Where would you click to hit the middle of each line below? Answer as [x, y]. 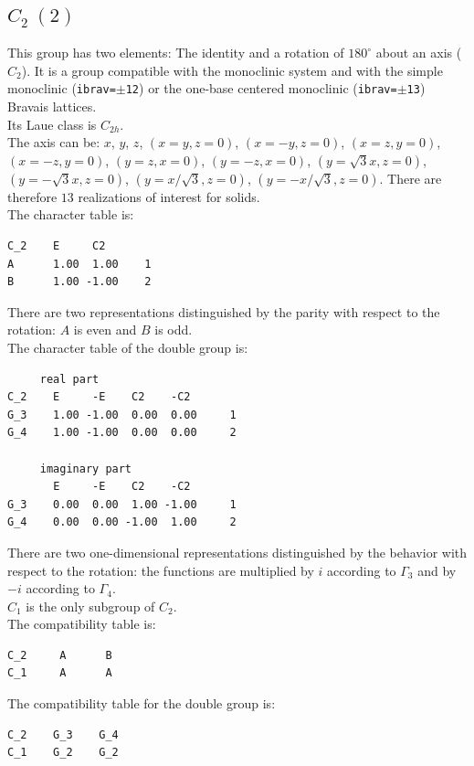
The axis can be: [54, 142]
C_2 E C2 [57, 246]
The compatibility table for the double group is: [142, 703]
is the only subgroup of [90, 606]
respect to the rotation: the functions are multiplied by [161, 570]
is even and [105, 330]
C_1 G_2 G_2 [63, 753]
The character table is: [71, 214]
